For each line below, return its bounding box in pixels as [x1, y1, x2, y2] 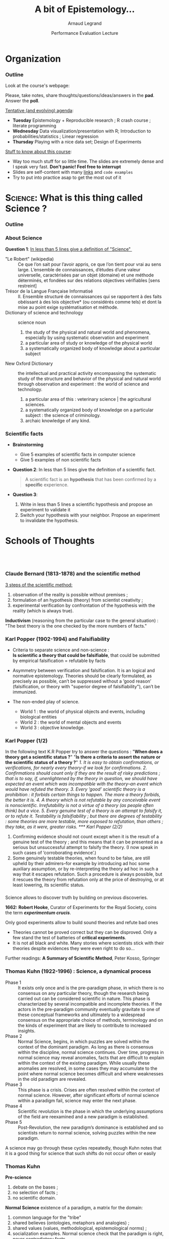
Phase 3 [5, 1081, 23, 1087]
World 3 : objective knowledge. [20, 725, 85, 731]
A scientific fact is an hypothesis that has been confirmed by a [25, 476, 156, 482]
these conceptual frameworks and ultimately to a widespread [18, 1012, 145, 1018]
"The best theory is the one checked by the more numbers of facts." [5, 623, 147, 629]
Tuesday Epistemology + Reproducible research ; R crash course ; [12, 117, 151, 123]
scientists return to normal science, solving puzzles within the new [18, 1129, 156, 1135]
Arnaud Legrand [68, 20, 102, 26]
